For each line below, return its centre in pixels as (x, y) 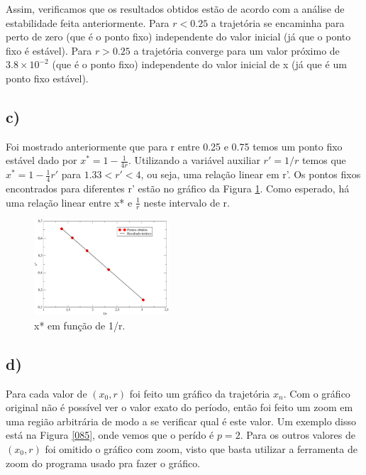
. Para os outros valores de (298, 435)
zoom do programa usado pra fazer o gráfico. (103, 463)
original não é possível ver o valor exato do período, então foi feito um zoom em (179, 407)
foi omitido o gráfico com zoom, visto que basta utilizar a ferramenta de (201, 448)
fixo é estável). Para (49, 50)
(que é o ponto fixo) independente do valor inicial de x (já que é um (199, 64)
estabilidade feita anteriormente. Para (88, 22)
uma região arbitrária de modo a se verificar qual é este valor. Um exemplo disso (181, 421)
